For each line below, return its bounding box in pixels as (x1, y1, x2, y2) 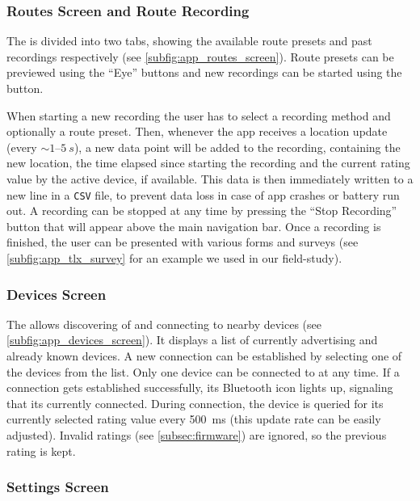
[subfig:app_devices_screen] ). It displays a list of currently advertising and (6, 331, 378, 348)
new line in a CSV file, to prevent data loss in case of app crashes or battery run (6, 186, 400, 203)
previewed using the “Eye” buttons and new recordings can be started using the (6, 64, 402, 81)
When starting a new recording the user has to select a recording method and (6, 107, 391, 124)
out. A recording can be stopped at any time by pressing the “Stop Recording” (6, 202, 397, 219)
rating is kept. (6, 442, 76, 459)
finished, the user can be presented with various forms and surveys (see (6, 234, 359, 250)
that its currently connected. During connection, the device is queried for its (6, 394, 384, 411)
